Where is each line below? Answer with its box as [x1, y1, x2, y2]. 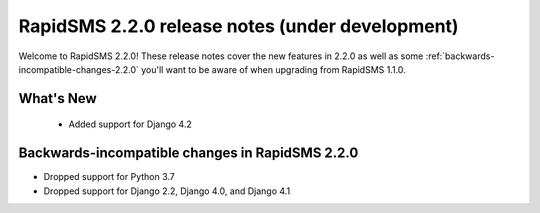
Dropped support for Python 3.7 [43, 171, 175, 183]
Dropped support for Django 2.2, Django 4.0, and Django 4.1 [43, 185, 291, 197]
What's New [18, 90, 97, 107]
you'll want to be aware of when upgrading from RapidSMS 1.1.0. [141, 63, 407, 75]
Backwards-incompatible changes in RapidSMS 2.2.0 [18, 145, 359, 162]
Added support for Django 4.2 [68, 118, 192, 130]
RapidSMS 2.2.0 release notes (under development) [18, 15, 459, 37]
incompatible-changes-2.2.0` [18, 63, 140, 75]
